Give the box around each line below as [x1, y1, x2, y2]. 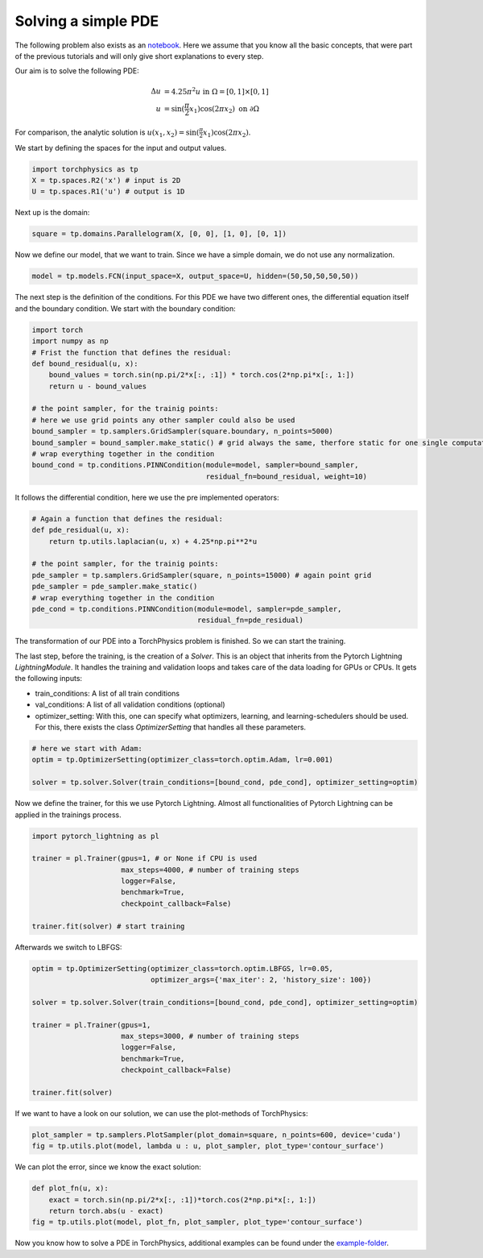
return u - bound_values [48, 381, 147, 391]
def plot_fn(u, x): [31, 1184, 109, 1193]
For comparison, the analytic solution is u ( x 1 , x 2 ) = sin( [14, 127, 200, 139]
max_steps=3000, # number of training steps [121, 1032, 299, 1040]
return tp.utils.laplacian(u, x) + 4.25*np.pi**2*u [48, 537, 258, 546]
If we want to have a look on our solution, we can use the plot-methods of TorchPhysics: [14, 1108, 309, 1118]
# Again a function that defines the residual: [31, 514, 223, 523]
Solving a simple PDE [14, 12, 159, 30]
